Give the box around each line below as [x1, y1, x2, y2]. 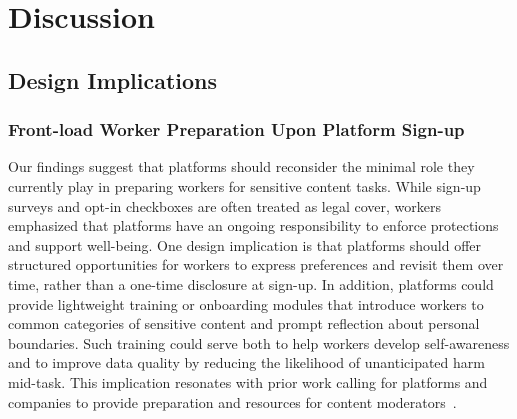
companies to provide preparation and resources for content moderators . [8, 391, 457, 412]
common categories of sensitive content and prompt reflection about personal [8, 313, 480, 334]
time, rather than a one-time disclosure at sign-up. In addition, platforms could [8, 273, 494, 294]
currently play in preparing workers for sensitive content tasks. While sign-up [8, 175, 481, 196]
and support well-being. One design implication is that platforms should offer [8, 234, 482, 255]
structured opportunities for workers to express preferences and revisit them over [8, 254, 504, 275]
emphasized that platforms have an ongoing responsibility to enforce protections [8, 215, 499, 236]
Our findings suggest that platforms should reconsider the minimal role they [8, 156, 475, 177]
